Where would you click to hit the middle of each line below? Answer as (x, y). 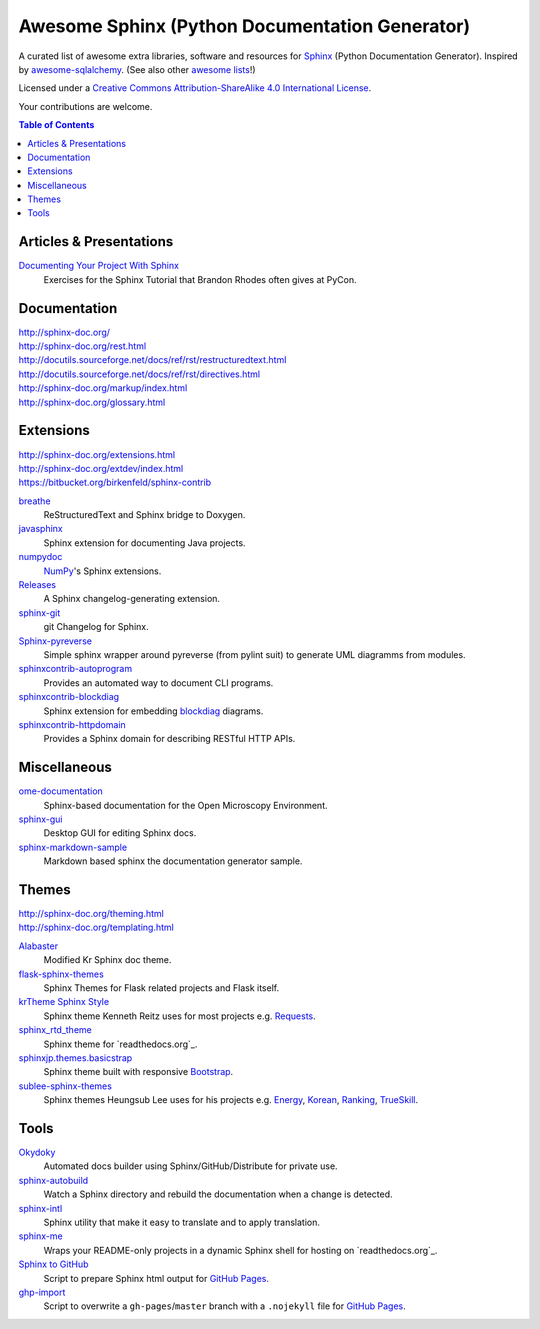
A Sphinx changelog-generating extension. (131, 599)
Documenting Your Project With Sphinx (99, 266)
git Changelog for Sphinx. (96, 627)
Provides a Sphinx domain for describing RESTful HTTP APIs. (169, 739)
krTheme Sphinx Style (64, 1002)
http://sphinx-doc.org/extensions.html (96, 454)
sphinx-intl (40, 1208)
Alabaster (38, 946)
